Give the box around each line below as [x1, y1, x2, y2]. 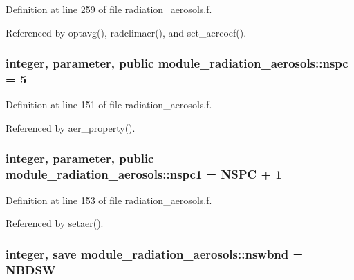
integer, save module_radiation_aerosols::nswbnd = [6, 245, 304, 262]
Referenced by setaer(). [6, 216, 104, 230]
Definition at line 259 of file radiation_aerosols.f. [6, 2, 212, 16]
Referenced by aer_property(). [6, 120, 136, 134]
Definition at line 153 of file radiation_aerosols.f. [6, 192, 212, 207]
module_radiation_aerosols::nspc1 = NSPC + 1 [6, 166, 282, 183]
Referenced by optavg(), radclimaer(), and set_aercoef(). [6, 25, 247, 39]
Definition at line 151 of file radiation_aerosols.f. [6, 97, 212, 112]
